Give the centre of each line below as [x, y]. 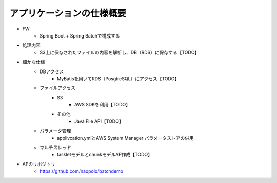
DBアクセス [52, 71]
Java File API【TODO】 [99, 121]
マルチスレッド [55, 148]
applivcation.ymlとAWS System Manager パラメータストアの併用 [126, 138]
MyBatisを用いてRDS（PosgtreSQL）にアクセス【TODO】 [118, 78]
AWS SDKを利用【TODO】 [103, 105]
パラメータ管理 [55, 131]
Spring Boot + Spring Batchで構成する [80, 35]
